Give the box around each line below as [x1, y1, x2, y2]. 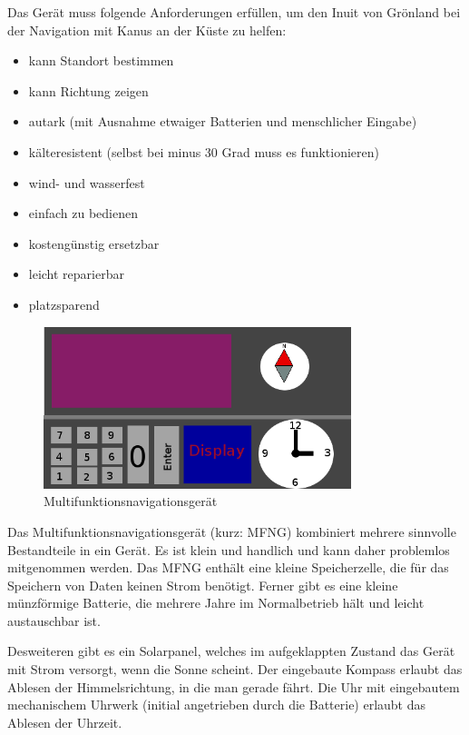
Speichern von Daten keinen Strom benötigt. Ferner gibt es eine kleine [7, 575, 398, 594]
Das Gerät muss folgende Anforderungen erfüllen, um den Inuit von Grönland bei [7, 3, 461, 21]
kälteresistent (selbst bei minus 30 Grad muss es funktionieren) [28, 142, 379, 161]
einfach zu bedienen [28, 204, 138, 223]
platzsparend [28, 294, 100, 313]
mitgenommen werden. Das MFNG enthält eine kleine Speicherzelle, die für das [7, 558, 449, 577]
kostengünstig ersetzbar [28, 233, 160, 253]
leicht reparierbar [28, 264, 124, 283]
